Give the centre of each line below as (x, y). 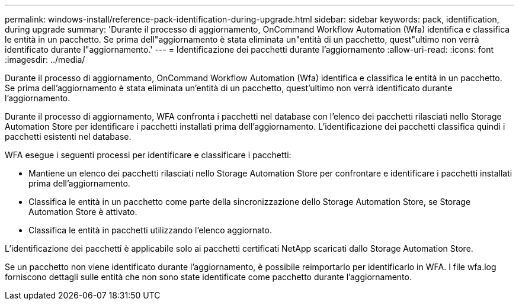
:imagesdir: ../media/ (45, 60)
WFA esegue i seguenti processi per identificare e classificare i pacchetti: (148, 155)
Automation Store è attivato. (83, 212)
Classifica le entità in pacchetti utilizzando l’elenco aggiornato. (150, 230)
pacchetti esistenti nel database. (68, 137)
